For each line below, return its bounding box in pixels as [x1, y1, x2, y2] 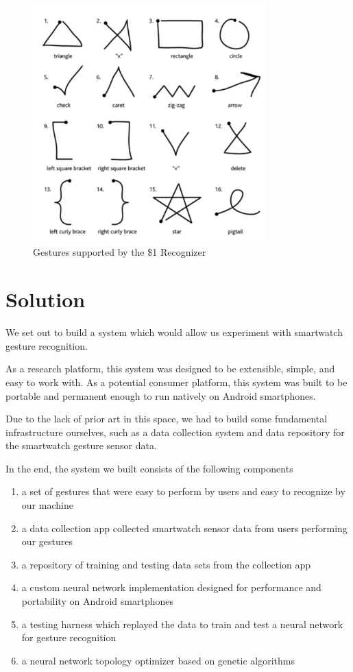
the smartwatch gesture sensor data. [5, 438, 157, 453]
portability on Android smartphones [21, 594, 174, 608]
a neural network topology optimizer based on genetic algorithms [21, 653, 295, 667]
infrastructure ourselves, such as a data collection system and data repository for [5, 424, 345, 439]
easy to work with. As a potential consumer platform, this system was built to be [5, 374, 348, 389]
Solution [5, 285, 86, 313]
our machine [21, 498, 73, 512]
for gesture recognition [21, 630, 117, 645]
